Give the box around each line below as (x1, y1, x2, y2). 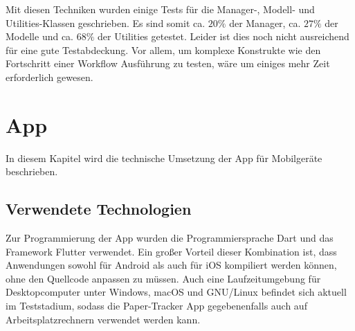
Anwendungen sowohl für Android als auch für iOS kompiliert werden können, (6, 258, 337, 272)
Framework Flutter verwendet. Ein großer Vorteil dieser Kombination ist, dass (6, 244, 337, 258)
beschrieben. (6, 164, 58, 179)
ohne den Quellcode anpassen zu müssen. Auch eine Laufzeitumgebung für (6, 271, 321, 285)
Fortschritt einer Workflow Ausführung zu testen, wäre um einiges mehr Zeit (6, 56, 330, 71)
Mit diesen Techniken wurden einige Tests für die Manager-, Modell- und (6, 2, 315, 16)
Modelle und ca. (6, 29, 74, 44)
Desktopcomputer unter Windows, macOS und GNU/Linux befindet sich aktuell (6, 285, 347, 299)
